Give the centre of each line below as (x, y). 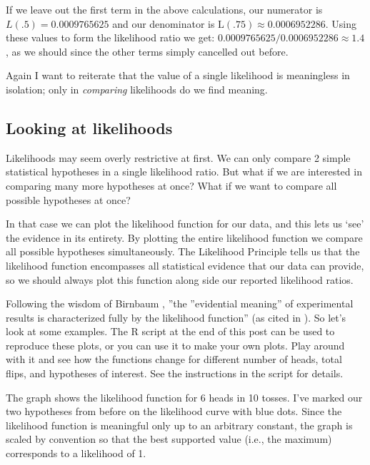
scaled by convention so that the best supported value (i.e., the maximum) (169, 439)
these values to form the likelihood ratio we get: (110, 37)
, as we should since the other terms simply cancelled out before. (147, 51)
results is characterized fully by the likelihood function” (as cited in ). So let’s (176, 317)
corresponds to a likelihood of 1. (76, 453)
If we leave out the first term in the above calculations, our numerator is (164, 9)
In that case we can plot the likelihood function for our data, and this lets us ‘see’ (185, 224)
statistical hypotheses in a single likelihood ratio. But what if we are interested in (184, 172)
